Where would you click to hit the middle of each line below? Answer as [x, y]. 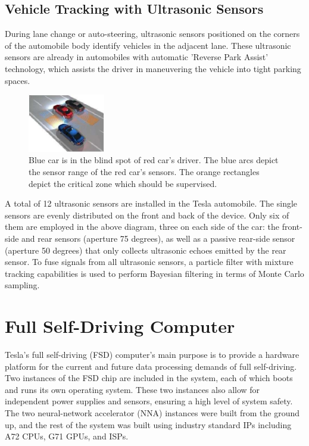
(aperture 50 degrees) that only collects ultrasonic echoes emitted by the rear [146, 250]
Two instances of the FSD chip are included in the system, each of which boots [149, 378]
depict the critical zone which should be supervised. [123, 183]
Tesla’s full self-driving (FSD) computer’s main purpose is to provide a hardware [152, 355]
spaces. [18, 80]
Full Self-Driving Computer [120, 326]
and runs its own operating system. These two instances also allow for [132, 389]
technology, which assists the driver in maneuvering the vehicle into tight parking [153, 68]
